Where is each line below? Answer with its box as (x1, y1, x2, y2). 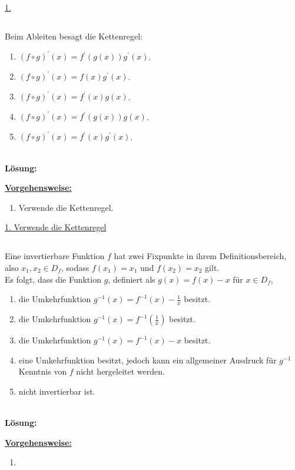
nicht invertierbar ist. (18, 385, 95, 397)
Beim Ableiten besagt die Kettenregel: (5, 29, 143, 42)
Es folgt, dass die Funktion (5, 273, 101, 285)
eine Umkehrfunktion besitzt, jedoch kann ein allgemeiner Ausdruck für (18, 353, 277, 366)
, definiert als (108, 273, 155, 285)
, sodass (61, 262, 90, 273)
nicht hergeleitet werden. (76, 365, 165, 378)
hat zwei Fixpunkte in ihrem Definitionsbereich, (114, 250, 287, 262)
